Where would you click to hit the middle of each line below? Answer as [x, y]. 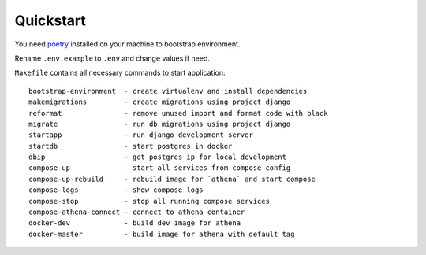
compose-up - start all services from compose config [160, 168]
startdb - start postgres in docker [131, 146]
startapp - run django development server [141, 135]
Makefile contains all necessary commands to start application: [120, 73]
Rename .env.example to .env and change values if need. [112, 58]
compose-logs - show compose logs [116, 190]
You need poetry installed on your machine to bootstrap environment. [127, 44]
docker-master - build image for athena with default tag [162, 234]
